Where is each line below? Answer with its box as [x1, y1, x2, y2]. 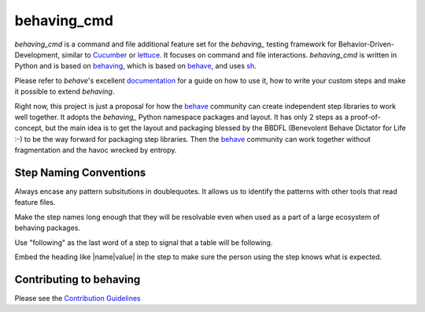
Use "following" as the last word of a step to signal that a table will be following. [14, 237, 273, 247]
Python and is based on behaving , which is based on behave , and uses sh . [14, 61, 257, 71]
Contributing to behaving [14, 273, 141, 286]
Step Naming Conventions [14, 165, 146, 179]
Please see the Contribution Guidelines [14, 293, 141, 303]
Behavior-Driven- [338, 39, 395, 49]
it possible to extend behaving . [14, 87, 115, 96]
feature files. [14, 198, 56, 207]
